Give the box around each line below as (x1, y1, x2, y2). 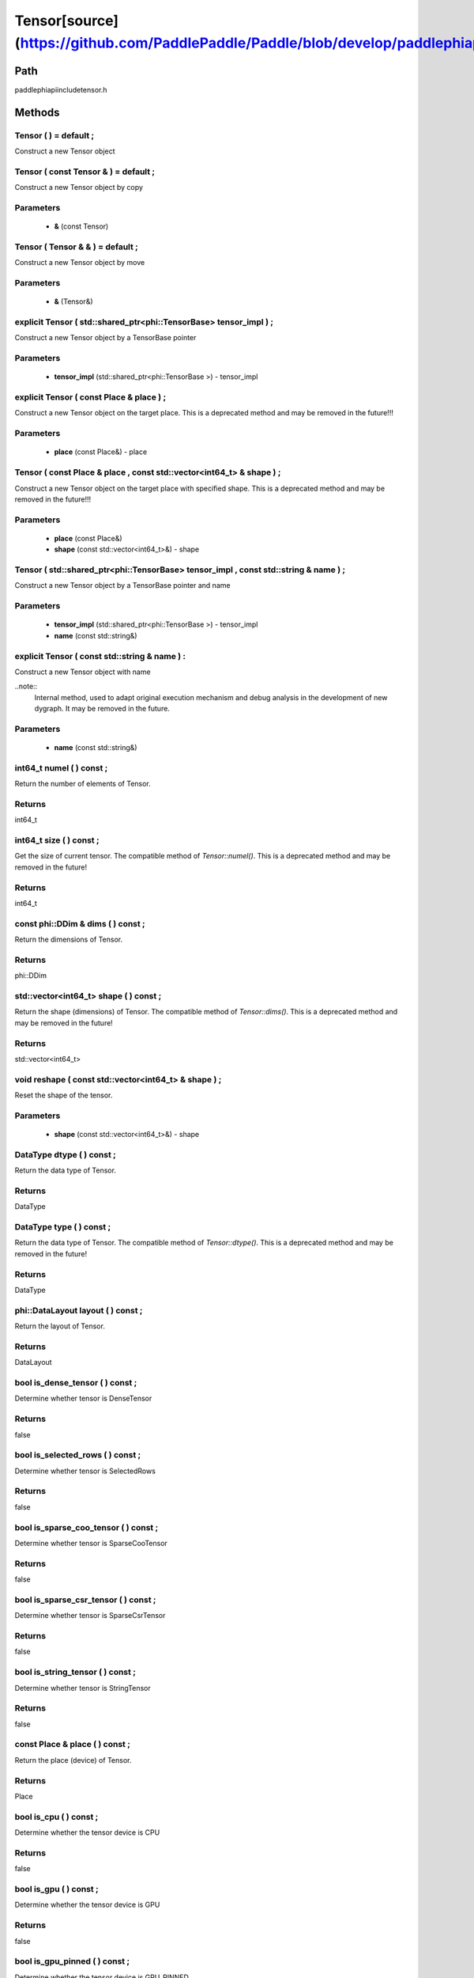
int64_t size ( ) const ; (14, 835, 100, 846)
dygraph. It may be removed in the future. (34, 704, 170, 714)
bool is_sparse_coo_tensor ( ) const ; (14, 1521, 159, 1533)
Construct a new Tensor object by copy (14, 183, 144, 192)
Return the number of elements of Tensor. (14, 779, 152, 789)
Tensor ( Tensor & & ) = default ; (14, 241, 138, 252)
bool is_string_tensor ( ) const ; (14, 1666, 136, 1677)
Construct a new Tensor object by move (14, 258, 145, 267)
